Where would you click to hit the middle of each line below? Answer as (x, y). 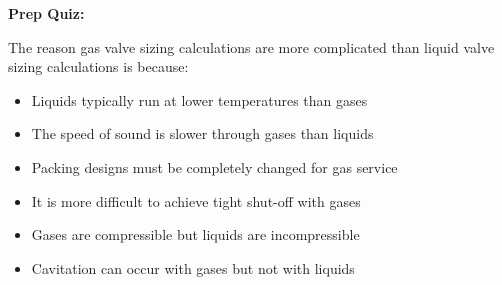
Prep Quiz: (46, 13)
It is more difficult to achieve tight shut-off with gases (196, 200)
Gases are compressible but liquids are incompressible (195, 234)
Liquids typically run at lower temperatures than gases (199, 99)
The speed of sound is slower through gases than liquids (202, 133)
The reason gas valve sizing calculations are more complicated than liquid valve (251, 46)
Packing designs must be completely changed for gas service (214, 166)
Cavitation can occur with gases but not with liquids (193, 267)
